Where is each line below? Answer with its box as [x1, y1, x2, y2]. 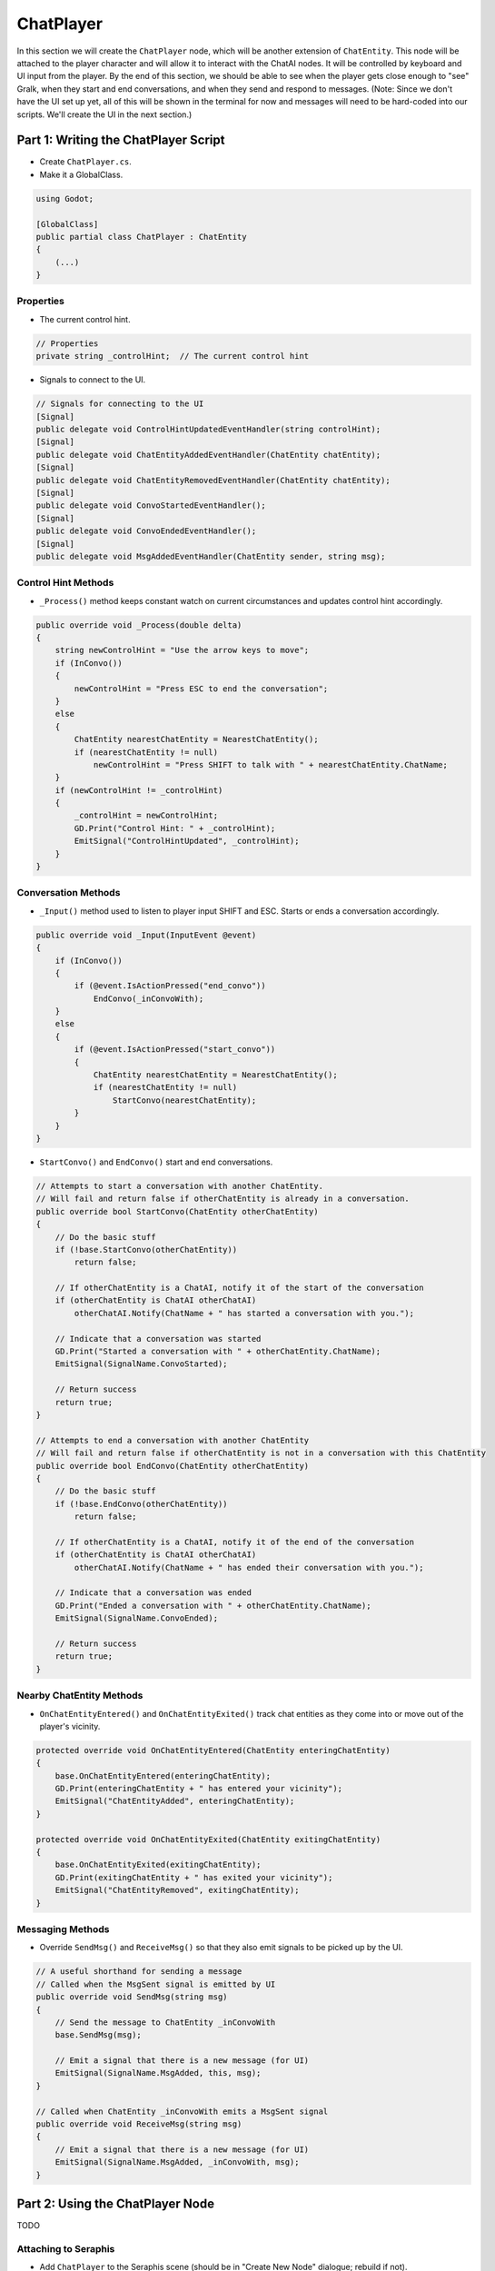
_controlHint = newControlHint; [74, 810, 218, 821]
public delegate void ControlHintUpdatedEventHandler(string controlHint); [35, 423, 381, 434]
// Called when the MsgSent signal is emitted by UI [35, 1978, 276, 1989]
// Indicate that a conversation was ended [54, 1588, 252, 1598]
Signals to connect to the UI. [39, 374, 146, 385]
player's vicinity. [39, 1721, 101, 1731]
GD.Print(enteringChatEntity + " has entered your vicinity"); [54, 1783, 343, 1794]
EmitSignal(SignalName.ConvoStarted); [54, 1359, 228, 1369]
